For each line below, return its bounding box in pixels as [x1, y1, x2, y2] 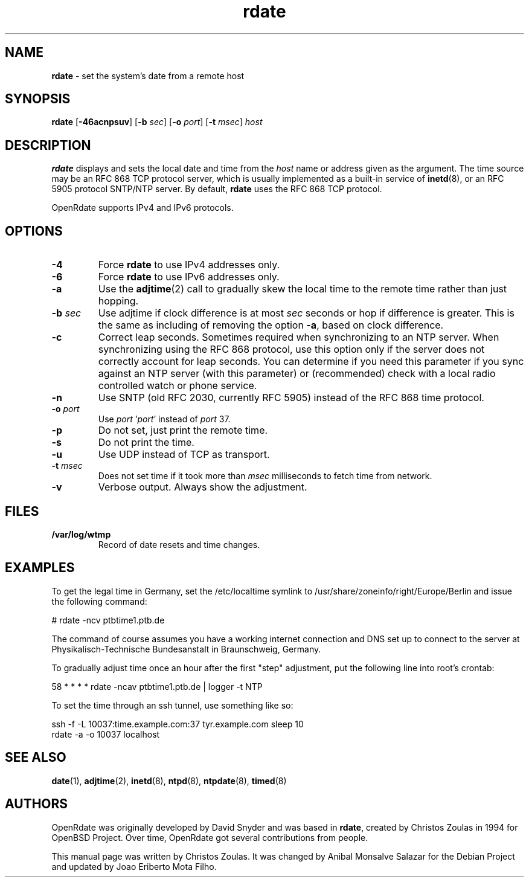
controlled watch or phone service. [98, 379, 257, 392]
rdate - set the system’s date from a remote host [51, 70, 245, 81]
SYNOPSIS [5, 91, 71, 107]
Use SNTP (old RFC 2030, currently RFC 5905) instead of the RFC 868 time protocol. [98, 391, 484, 404]
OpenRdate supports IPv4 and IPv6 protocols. [51, 202, 234, 213]
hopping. [98, 295, 139, 307]
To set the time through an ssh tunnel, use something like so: [51, 700, 293, 710]
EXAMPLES [5, 560, 75, 576]
